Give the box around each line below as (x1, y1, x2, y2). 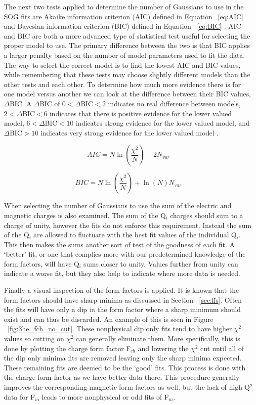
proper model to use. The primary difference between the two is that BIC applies (4, 40, 250, 50)
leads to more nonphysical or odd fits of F (42, 391, 169, 402)
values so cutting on (4, 333, 64, 344)
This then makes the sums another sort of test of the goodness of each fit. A (4, 239, 235, 249)
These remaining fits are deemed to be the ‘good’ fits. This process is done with (4, 362, 246, 372)
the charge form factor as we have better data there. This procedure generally (4, 372, 240, 382)
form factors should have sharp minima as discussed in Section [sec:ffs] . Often (4, 294, 242, 305)
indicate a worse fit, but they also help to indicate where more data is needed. (4, 268, 240, 278)
